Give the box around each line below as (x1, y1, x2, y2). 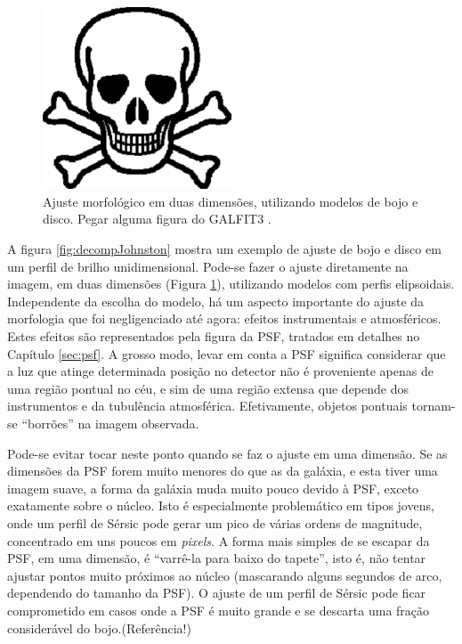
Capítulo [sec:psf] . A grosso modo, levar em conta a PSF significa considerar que (7, 344, 446, 363)
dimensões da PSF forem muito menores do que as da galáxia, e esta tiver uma (7, 461, 438, 480)
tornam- (411, 396, 456, 415)
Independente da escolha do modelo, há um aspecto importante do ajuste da (7, 291, 425, 310)
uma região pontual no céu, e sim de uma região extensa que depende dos (7, 379, 409, 397)
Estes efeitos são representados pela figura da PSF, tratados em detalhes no (7, 327, 420, 346)
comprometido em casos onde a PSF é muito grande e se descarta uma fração (7, 600, 430, 619)
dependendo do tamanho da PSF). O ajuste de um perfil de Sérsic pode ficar (7, 583, 426, 602)
